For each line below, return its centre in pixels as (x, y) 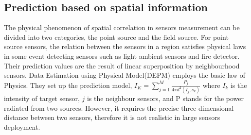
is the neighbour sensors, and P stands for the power (165, 98)
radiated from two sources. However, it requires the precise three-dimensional (119, 108)
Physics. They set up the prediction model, (68, 85)
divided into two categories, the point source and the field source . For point (116, 37)
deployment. (22, 127)
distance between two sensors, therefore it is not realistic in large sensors (112, 117)
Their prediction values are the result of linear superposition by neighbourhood (122, 65)
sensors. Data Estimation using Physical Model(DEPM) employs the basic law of (125, 75)
